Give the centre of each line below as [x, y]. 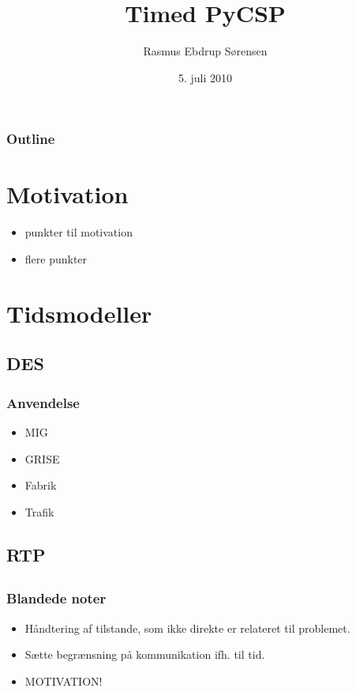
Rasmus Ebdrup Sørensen [205, 51]
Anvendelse [43, 402]
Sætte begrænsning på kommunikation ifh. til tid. [145, 654]
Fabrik [41, 485]
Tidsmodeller [79, 313]
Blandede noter [56, 598]
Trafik [39, 511]
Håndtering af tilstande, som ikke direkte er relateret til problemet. [187, 628]
